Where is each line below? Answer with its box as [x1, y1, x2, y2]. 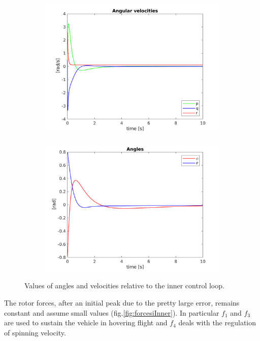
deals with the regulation [178, 317, 256, 328]
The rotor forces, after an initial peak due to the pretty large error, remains [4, 297, 240, 308]
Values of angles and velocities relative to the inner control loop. [24, 280, 224, 291]
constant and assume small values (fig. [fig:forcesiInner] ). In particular [4, 307, 219, 318]
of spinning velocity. [4, 327, 66, 337]
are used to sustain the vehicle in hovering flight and [4, 317, 168, 328]
